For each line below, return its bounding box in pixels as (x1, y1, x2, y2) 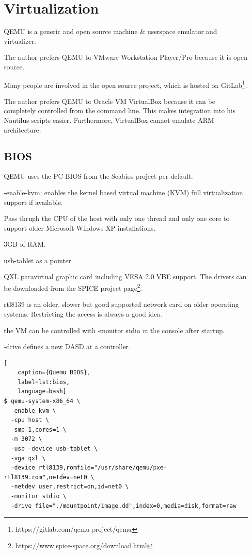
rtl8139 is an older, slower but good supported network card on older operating (4, 299, 239, 309)
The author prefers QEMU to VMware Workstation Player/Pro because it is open (4, 52, 248, 62)
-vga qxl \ (11, 454, 46, 462)
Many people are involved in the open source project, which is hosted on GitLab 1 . (4, 78, 247, 90)
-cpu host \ (11, 417, 49, 424)
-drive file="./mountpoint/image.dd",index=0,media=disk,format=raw (11, 502, 236, 509)
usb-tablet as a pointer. (4, 255, 73, 265)
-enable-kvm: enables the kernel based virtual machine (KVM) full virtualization (4, 187, 243, 197)
